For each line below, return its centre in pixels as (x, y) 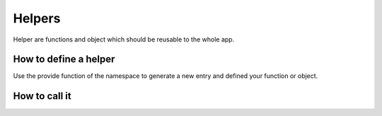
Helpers (37, 18)
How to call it (42, 96)
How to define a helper (64, 59)
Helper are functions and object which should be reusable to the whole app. (124, 39)
